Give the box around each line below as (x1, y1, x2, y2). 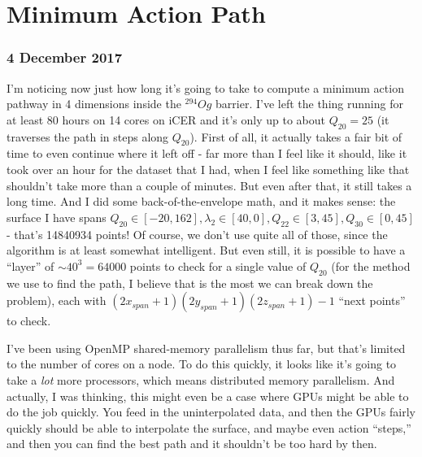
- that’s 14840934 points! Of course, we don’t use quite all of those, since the (7, 225, 388, 242)
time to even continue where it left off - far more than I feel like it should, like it (7, 145, 407, 162)
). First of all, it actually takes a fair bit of (189, 128, 402, 145)
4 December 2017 (7, 47, 123, 67)
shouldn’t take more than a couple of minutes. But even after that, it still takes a (7, 176, 412, 194)
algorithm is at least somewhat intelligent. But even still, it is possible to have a (7, 242, 406, 259)
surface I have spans (7, 208, 107, 225)
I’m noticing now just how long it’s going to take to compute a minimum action (7, 79, 404, 96)
